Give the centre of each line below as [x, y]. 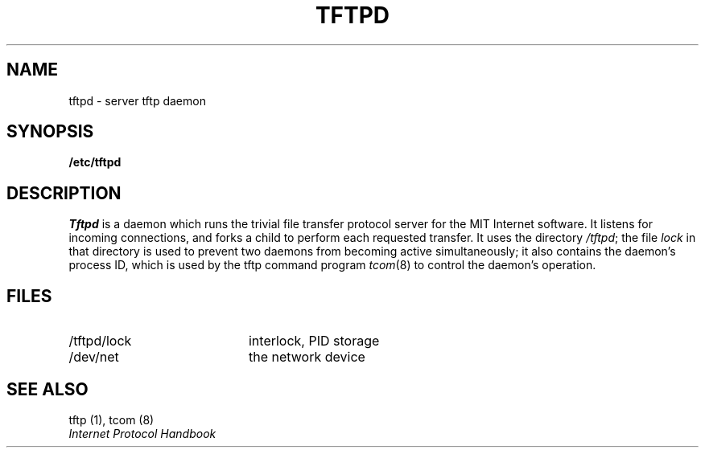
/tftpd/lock [100, 341]
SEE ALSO [47, 389]
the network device [307, 357]
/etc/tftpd [95, 162]
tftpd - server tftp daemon [137, 100]
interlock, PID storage [314, 341]
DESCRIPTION [64, 193]
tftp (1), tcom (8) [111, 419]
